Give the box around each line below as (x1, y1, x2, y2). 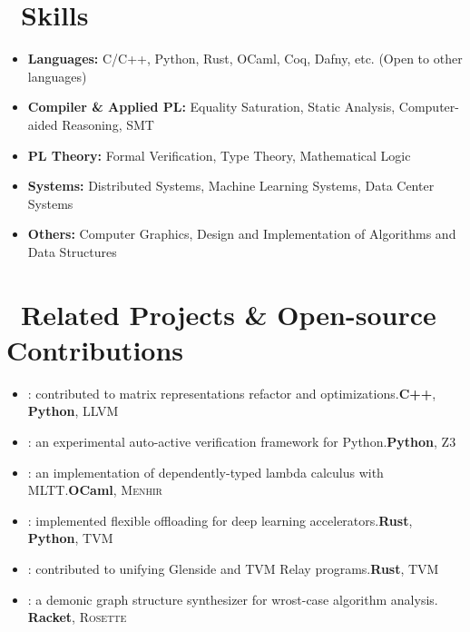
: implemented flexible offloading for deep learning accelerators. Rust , (27, 510, 413, 529)
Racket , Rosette (27, 607, 127, 627)
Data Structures (27, 242, 117, 261)
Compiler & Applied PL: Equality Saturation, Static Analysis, (27, 97, 396, 116)
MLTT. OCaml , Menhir (27, 480, 162, 499)
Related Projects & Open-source (21, 295, 436, 332)
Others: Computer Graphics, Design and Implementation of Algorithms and (27, 224, 456, 243)
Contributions (6, 331, 184, 368)
